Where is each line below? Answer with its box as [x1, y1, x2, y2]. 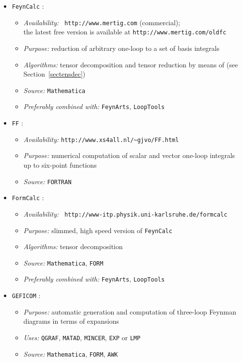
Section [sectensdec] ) [23, 69, 86, 79]
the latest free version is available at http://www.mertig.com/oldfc [23, 27, 227, 37]
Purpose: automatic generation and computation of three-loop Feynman [23, 306, 237, 316]
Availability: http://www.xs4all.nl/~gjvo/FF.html [23, 134, 179, 144]
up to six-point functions [23, 159, 97, 170]
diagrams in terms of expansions [23, 316, 119, 326]
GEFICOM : [12, 290, 41, 300]
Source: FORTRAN [23, 176, 72, 186]
